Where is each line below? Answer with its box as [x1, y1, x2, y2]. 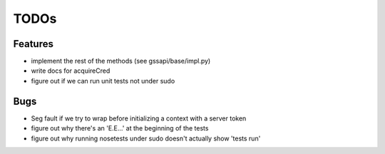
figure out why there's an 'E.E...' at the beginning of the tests [31, 124, 209, 133]
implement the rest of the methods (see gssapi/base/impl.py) [31, 57, 211, 66]
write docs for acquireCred [31, 66, 111, 75]
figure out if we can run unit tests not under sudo [31, 76, 175, 85]
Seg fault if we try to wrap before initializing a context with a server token [31, 114, 247, 123]
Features [13, 38, 53, 50]
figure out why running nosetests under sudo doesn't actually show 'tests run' [31, 134, 261, 143]
